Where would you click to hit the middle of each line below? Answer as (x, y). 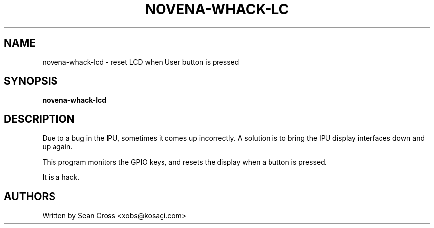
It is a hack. (61, 177)
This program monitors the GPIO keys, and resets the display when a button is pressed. (185, 162)
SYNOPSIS (31, 81)
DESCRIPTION (39, 119)
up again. (57, 147)
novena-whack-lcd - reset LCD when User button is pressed (141, 62)
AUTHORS (30, 196)
